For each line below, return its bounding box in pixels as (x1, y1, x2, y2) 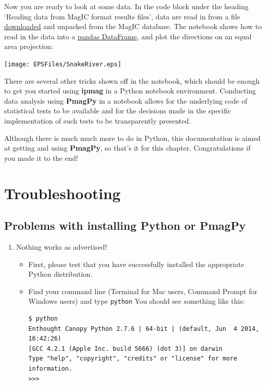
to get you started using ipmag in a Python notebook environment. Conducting (4, 85, 256, 96)
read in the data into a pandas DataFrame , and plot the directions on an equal (4, 31, 252, 41)
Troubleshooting (4, 182, 121, 203)
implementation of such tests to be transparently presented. (4, 115, 191, 126)
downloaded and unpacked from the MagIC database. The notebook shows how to (4, 21, 262, 32)
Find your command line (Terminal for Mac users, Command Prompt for (28, 285, 258, 296)
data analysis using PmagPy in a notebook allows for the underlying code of (4, 95, 248, 106)
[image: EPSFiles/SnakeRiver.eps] (4, 60, 122, 68)
